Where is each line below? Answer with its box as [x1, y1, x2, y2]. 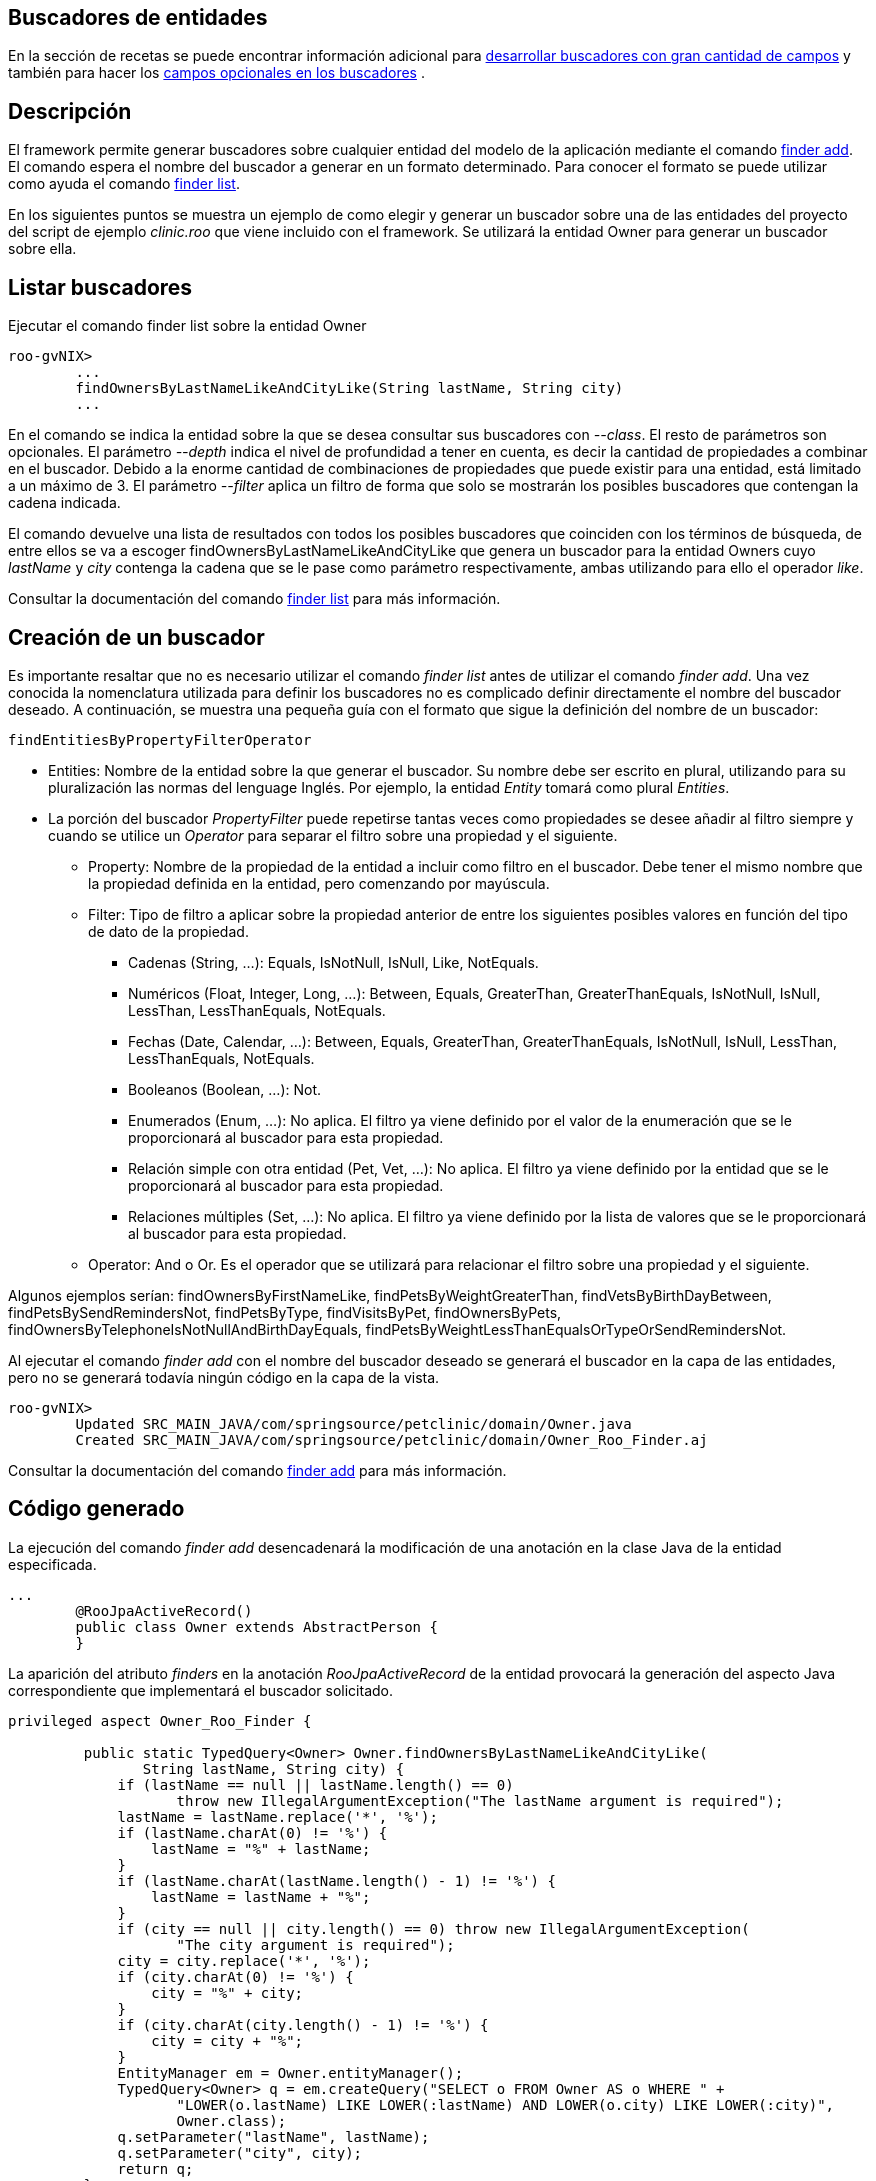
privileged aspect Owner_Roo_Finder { [8, 1712, 312, 1729]
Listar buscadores [8, 274, 193, 300]
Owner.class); [176, 2112, 287, 2129]
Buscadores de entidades [8, 5, 268, 30]
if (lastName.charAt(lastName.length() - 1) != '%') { [117, 1872, 556, 1889]
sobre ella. [8, 240, 77, 258]
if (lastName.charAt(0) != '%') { [117, 1824, 388, 1841]
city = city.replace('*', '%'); [117, 1952, 371, 1969]
